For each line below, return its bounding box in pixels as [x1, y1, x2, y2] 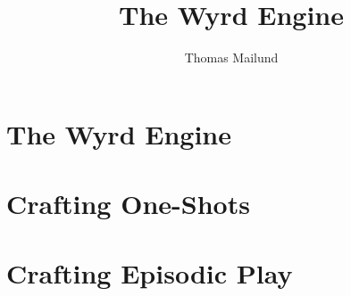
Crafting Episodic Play [6, 255, 293, 292]
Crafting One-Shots [6, 185, 250, 222]
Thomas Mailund [184, 48, 279, 67]
